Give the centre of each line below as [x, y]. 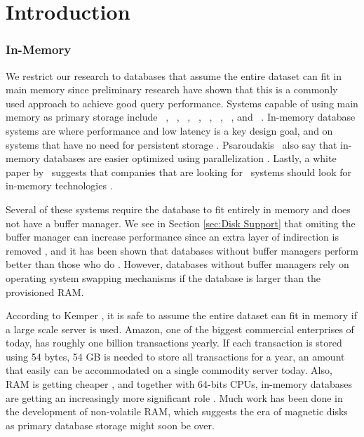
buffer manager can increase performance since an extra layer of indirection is [172, 237]
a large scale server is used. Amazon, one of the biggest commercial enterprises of [180, 329]
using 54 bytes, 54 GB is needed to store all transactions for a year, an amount [175, 356]
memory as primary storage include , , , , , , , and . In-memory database [181, 117]
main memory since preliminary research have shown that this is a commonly [172, 89]
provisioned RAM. [45, 291]
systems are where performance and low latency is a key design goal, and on [169, 130]
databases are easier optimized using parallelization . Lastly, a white [190, 158]
